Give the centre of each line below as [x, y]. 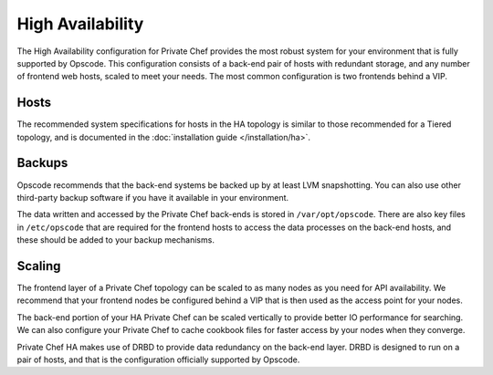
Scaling [39, 266]
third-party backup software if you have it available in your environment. [153, 197]
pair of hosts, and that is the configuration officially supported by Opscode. [158, 359]
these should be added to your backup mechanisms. [115, 240]
